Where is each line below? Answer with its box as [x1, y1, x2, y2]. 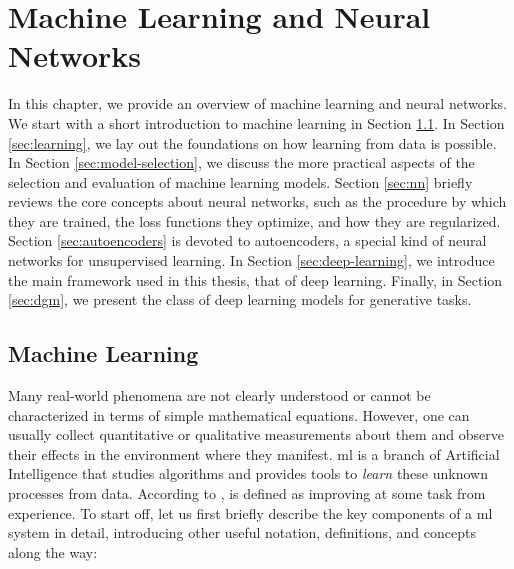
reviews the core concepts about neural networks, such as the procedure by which [8, 191, 507, 212]
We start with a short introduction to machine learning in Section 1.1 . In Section [8, 112, 505, 133]
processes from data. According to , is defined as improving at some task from [8, 483, 486, 504]
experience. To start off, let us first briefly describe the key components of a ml [8, 502, 493, 523]
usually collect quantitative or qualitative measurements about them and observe [8, 424, 504, 445]
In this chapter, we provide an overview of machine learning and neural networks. [8, 93, 507, 114]
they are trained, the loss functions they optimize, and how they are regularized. [8, 210, 501, 231]
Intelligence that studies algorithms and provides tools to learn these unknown [8, 463, 488, 484]
